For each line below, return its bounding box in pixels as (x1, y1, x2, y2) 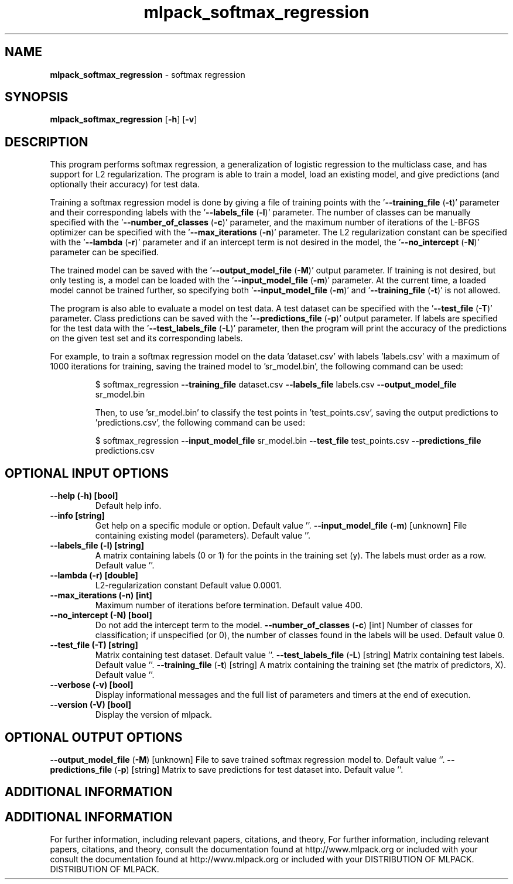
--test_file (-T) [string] (50, 640, 138, 650)
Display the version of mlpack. (95, 710, 212, 720)
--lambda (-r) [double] (50, 570, 138, 581)
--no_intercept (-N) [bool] (50, 610, 152, 621)
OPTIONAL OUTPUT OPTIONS (5, 729, 183, 745)
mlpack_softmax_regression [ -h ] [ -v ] (50, 114, 197, 125)
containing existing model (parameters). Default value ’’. (95, 530, 311, 541)
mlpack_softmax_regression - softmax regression (50, 69, 245, 80)
